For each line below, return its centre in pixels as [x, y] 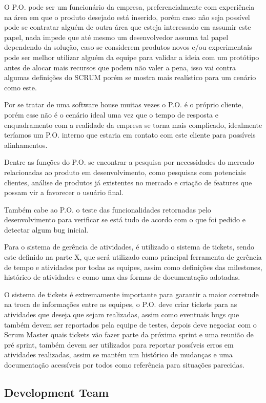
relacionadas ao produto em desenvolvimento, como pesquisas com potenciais [125, 172]
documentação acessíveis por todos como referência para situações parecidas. [124, 364]
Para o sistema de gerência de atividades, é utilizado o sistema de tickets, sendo [129, 247]
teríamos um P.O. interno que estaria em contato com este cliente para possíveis [130, 135]
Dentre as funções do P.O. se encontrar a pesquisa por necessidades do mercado [129, 162]
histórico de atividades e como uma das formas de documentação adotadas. [122, 277]
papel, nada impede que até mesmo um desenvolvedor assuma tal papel [116, 37]
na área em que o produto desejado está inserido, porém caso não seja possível [127, 17]
